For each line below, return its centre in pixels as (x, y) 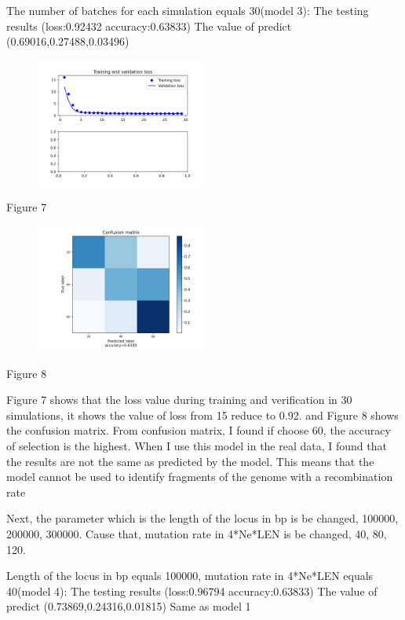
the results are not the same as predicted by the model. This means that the (190, 461)
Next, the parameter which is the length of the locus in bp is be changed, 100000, (202, 518)
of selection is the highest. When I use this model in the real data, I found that (197, 445)
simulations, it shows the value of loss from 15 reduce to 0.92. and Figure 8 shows (202, 415)
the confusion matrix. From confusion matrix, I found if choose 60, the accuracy (199, 430)
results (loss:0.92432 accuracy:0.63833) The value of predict (149, 26)
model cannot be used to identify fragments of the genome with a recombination (200, 477)
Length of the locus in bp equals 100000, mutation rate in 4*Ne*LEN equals (190, 576)
